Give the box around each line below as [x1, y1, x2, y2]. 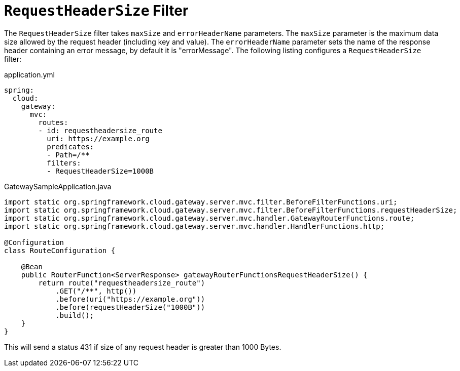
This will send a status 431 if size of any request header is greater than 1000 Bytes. [4, 342, 281, 351]
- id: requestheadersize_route [38, 126, 162, 135]
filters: [47, 158, 81, 167]
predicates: [47, 142, 94, 151]
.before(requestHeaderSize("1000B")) [55, 303, 205, 311]
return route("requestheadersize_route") [38, 278, 205, 287]
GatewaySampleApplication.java [4, 182, 112, 191]
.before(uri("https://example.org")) [55, 295, 205, 303]
